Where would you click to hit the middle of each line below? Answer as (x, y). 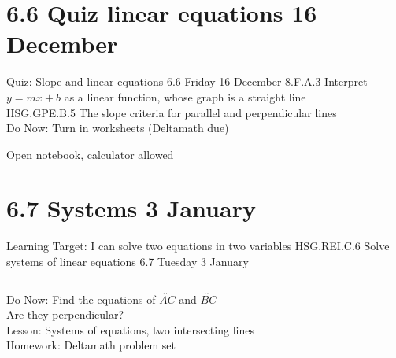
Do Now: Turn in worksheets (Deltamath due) (118, 128)
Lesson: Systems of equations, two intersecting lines (130, 329)
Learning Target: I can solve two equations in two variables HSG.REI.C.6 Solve (198, 246)
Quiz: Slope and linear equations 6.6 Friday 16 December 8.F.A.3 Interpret (187, 81)
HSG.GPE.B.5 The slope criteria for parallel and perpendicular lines (172, 112)
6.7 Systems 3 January (131, 208)
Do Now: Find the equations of (81, 299)
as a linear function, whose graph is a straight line (185, 96)
